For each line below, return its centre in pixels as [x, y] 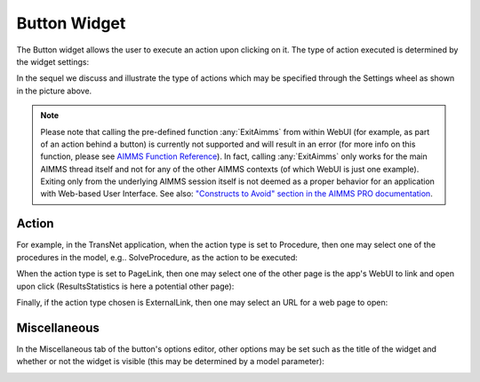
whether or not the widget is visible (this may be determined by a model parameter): [170, 362]
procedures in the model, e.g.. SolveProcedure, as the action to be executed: [157, 257]
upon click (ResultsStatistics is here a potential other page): [125, 286]
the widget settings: [53, 61]
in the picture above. [54, 91]
